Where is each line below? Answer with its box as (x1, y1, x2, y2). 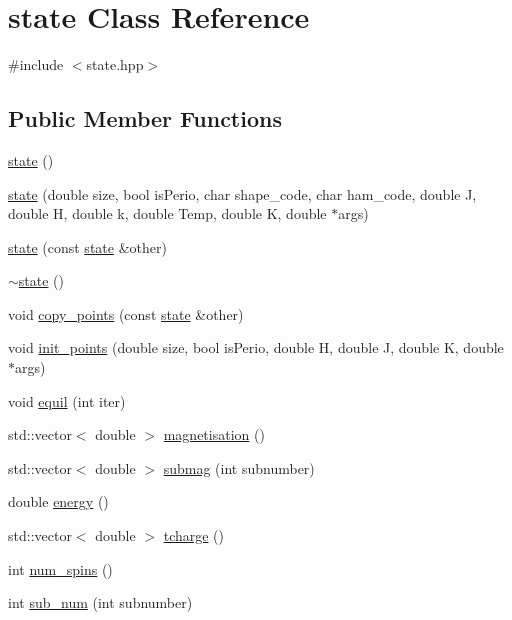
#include (8, 54, 64, 75)
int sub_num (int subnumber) (8, 592, 193, 613)
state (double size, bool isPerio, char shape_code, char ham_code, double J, (8, 183, 477, 204)
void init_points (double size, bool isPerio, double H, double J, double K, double (8, 337, 504, 358)
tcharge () (163, 525, 225, 546)
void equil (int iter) (8, 390, 126, 411)
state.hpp (86, 54, 144, 75)
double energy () (8, 491, 109, 512)
